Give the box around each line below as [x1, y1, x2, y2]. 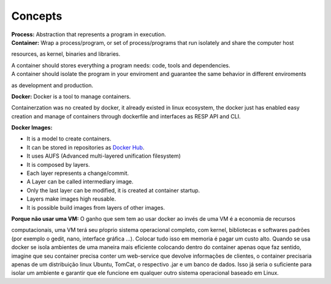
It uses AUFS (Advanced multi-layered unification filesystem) [26, 152, 181, 159]
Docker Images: [11, 124, 53, 131]
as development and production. [11, 82, 94, 89]
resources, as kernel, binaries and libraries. [11, 50, 121, 58]
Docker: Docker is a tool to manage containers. [11, 93, 131, 100]
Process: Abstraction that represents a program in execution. [11, 31, 167, 38]
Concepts [11, 9, 63, 23]
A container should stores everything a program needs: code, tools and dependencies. [11, 61, 230, 69]
